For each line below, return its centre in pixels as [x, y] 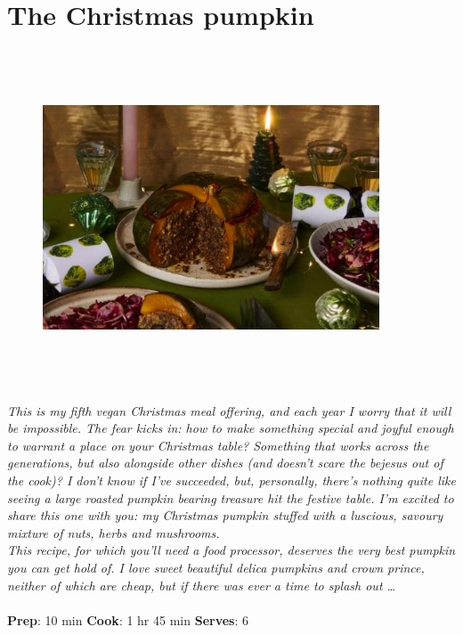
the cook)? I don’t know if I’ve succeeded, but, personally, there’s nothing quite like [231, 480]
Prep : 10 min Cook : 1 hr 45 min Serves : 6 [128, 619]
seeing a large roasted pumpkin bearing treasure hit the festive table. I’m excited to [231, 497]
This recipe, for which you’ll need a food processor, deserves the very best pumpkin [231, 550]
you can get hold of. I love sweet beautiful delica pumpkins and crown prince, [216, 567]
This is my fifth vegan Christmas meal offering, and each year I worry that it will [229, 410]
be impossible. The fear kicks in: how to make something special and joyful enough [231, 428]
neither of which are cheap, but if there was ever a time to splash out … [202, 585]
